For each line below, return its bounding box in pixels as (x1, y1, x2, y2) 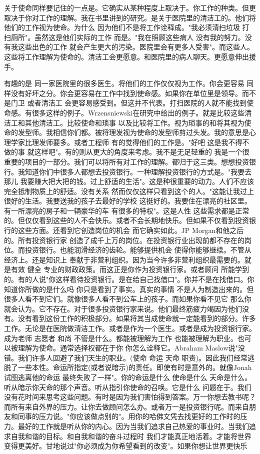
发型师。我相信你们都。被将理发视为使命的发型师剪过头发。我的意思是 (17, 127, 249, 137)
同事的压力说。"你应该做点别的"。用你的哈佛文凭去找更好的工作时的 (17, 411, 240, 421)
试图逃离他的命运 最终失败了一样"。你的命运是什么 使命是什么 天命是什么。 (4, 371, 252, 382)
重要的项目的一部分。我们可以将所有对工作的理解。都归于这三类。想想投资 (4, 156, 249, 166)
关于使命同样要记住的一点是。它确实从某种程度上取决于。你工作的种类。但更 (4, 2, 256, 12)
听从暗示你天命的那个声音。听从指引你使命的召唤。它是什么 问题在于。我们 (4, 381, 251, 392)
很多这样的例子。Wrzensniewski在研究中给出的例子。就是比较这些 (31, 107, 245, 117)
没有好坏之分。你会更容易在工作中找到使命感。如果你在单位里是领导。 (10, 87, 242, 98)
